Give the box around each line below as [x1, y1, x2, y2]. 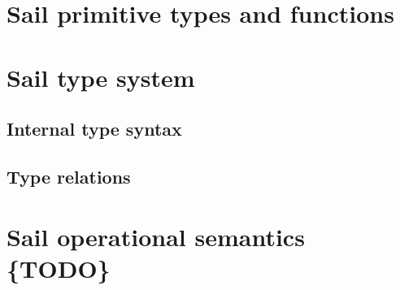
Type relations [7, 163, 131, 188]
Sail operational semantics [7, 219, 305, 253]
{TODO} [7, 251, 111, 284]
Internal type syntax [7, 116, 182, 141]
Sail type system [7, 60, 195, 93]
